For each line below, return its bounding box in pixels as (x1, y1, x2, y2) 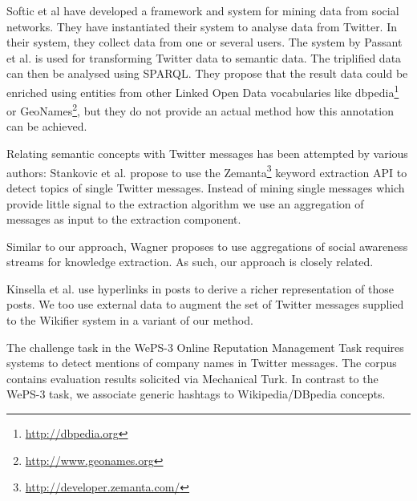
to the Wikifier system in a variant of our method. (6, 312, 253, 329)
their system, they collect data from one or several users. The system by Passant (6, 34, 403, 51)
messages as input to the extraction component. (6, 211, 241, 228)
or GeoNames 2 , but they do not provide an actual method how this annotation (6, 100, 394, 119)
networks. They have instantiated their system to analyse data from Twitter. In (6, 18, 398, 34)
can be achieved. (6, 118, 87, 135)
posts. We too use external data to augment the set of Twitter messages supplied (6, 296, 404, 313)
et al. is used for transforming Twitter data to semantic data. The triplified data (6, 49, 402, 66)
